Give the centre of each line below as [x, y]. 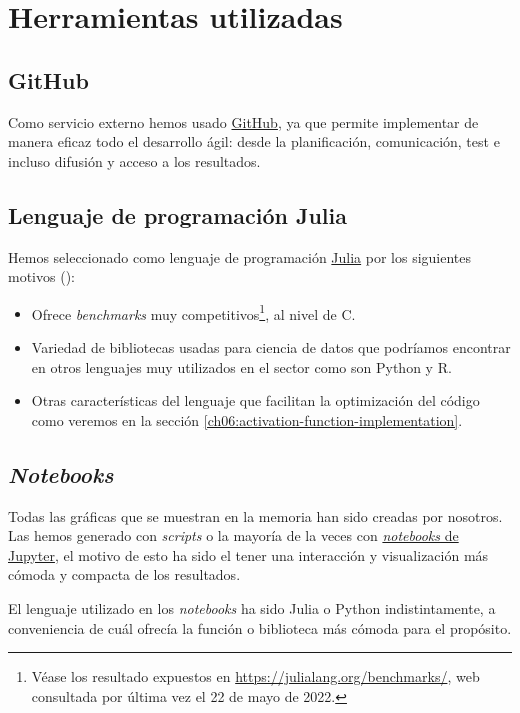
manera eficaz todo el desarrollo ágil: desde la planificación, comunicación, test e [254, 141]
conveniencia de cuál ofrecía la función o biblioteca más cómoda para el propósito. [260, 627]
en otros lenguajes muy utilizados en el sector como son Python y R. [241, 366]
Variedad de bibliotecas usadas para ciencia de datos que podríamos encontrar [271, 347]
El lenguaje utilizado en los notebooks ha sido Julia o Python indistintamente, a [252, 607]
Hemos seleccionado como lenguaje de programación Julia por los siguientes [240, 256]
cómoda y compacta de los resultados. [124, 574]
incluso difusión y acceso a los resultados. [134, 160]
